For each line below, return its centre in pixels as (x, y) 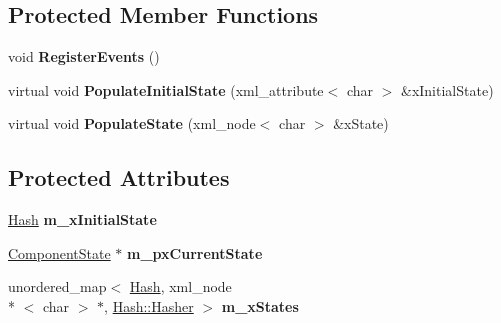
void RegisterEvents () (84, 56)
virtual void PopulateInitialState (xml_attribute (166, 89)
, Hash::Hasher (149, 305)
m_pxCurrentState (195, 252)
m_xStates (260, 305)
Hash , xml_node (180, 286)
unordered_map (57, 286)
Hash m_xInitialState (82, 219)
